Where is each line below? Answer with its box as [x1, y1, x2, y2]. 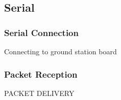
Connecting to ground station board [4, 46, 117, 56]
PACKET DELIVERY [4, 87, 75, 98]
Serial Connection [4, 26, 79, 39]
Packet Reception [4, 68, 78, 80]
